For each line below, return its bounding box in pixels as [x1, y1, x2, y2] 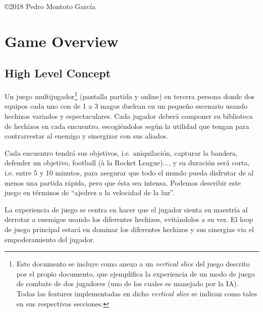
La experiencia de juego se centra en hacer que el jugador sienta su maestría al [5, 204, 248, 214]
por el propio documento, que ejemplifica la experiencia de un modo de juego [16, 268, 255, 279]
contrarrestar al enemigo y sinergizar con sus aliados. [5, 130, 169, 141]
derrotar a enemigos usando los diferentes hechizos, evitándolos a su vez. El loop [5, 214, 253, 225]
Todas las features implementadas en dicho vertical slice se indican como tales [16, 288, 257, 298]
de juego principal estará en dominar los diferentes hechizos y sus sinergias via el [5, 224, 254, 234]
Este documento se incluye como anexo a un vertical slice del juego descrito [16, 258, 250, 269]
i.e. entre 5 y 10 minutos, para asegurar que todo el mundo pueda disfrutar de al [5, 167, 254, 177]
